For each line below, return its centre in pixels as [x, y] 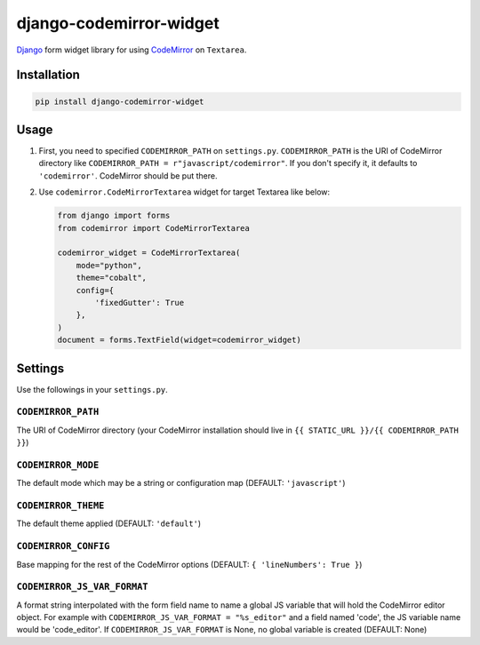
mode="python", [109, 265]
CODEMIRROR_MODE [58, 465]
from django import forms [114, 216]
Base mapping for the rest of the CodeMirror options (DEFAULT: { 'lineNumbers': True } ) [189, 564]
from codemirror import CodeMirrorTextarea [154, 228]
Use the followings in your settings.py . [92, 389]
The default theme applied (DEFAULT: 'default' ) [109, 523]
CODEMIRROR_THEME [60, 506]
